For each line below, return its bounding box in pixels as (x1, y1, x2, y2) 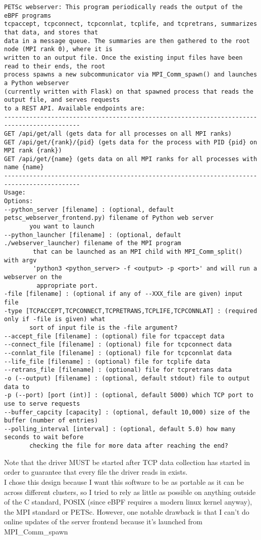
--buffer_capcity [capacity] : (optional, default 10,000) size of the (4, 408, 250, 416)
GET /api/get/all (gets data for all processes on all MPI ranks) (4, 130, 232, 137)
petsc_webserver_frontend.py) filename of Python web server (4, 214, 214, 222)
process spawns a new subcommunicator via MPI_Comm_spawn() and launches (4, 71, 257, 79)
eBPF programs (4, 12, 51, 19)
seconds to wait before (4, 434, 84, 441)
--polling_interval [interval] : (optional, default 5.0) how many (4, 425, 236, 433)
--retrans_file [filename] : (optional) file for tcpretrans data (4, 366, 232, 374)
